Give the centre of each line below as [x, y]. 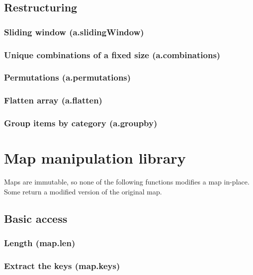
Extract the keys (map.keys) [62, 265]
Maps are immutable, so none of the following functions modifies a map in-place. [127, 182]
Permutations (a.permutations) [68, 77]
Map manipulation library [95, 158]
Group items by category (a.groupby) [81, 123]
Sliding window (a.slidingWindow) [74, 32]
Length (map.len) [40, 243]
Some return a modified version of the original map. [83, 191]
